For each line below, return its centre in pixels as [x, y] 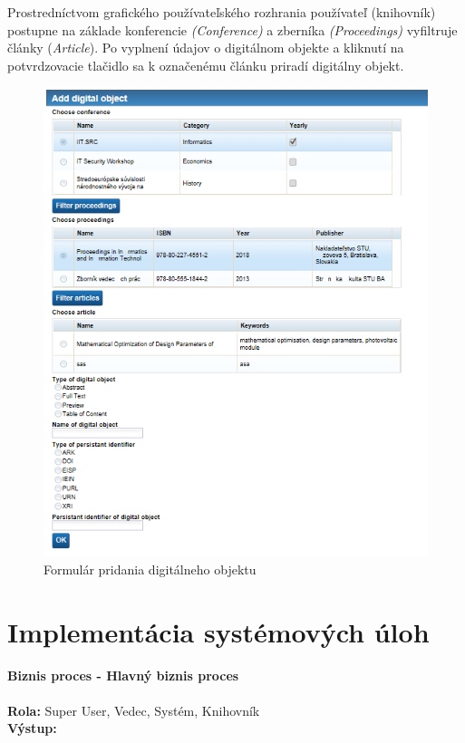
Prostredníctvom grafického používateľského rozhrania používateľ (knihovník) [222, 12]
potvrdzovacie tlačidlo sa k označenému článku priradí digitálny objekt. [206, 65]
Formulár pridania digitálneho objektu [150, 569]
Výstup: [32, 728]
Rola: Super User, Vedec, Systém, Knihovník [134, 710]
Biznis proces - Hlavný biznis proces [123, 675]
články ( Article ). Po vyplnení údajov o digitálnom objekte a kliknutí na [206, 48]
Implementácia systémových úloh [218, 631]
